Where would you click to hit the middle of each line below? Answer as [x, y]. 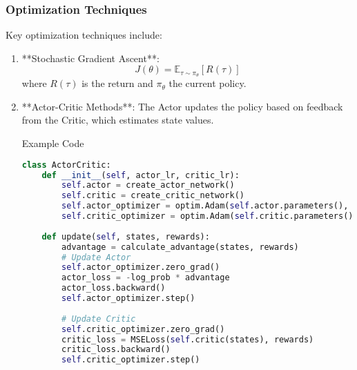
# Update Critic [99, 319]
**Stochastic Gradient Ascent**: [90, 58]
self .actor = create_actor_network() [148, 185]
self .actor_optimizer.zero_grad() [141, 267]
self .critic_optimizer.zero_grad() [143, 329]
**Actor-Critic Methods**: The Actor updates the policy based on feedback [182, 106]
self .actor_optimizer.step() [128, 299]
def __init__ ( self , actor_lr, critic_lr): [141, 175]
